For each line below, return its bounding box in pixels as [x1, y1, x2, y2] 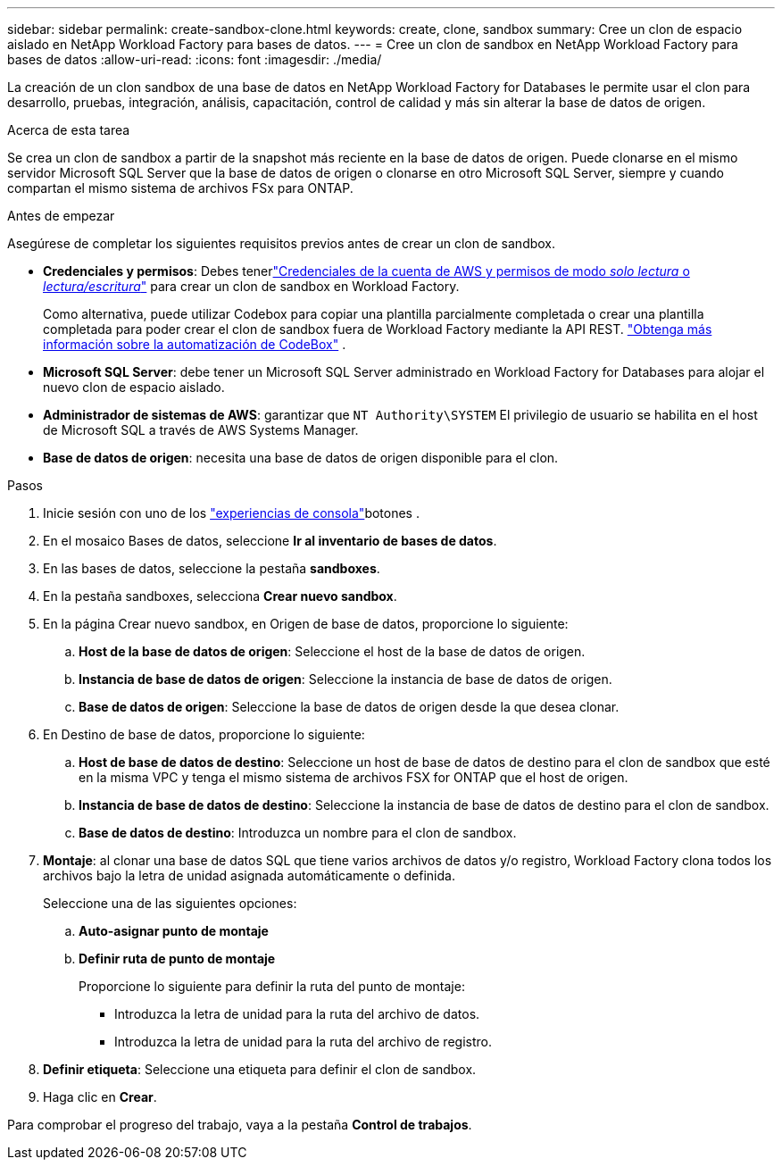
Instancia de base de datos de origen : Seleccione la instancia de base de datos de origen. [79, 671, 612, 687]
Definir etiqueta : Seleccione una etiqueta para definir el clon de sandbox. [43, 1062, 477, 1077]
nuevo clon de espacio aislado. [43, 379, 225, 395]
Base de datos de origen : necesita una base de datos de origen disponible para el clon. [43, 450, 559, 465]
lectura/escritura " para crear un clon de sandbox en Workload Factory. [43, 279, 460, 294]
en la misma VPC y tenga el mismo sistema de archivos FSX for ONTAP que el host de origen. [79, 770, 628, 785]
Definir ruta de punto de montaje [79, 951, 276, 966]
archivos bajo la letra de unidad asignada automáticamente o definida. [43, 868, 455, 883]
